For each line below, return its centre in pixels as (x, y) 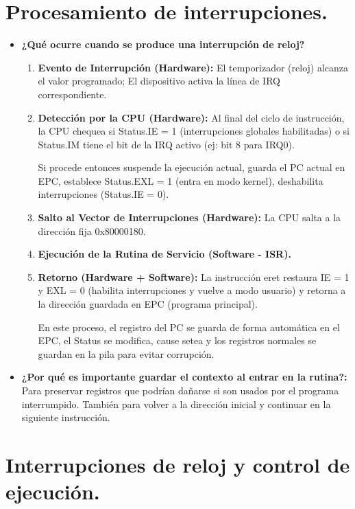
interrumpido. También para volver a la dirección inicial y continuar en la (176, 404)
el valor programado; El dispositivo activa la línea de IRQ (159, 81)
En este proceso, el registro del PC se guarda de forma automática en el (189, 327)
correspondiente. (72, 94)
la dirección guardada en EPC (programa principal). (148, 304)
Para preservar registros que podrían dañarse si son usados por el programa (180, 390)
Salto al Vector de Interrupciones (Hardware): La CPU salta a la (189, 217)
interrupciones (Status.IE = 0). (103, 194)
